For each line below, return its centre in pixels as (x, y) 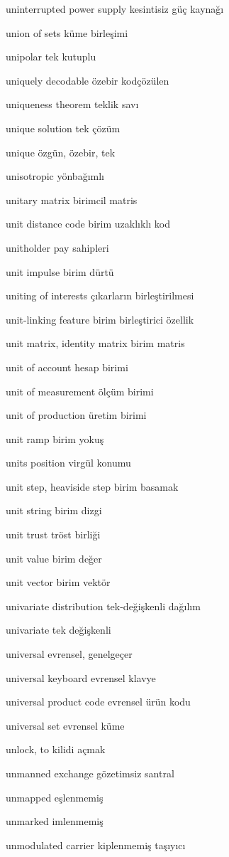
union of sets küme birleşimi (67, 32)
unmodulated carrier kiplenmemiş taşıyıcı (96, 845)
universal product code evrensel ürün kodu (98, 702)
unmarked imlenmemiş (55, 821)
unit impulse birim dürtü (60, 271)
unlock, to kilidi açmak (56, 749)
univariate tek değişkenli (58, 630)
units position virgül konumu (68, 463)
